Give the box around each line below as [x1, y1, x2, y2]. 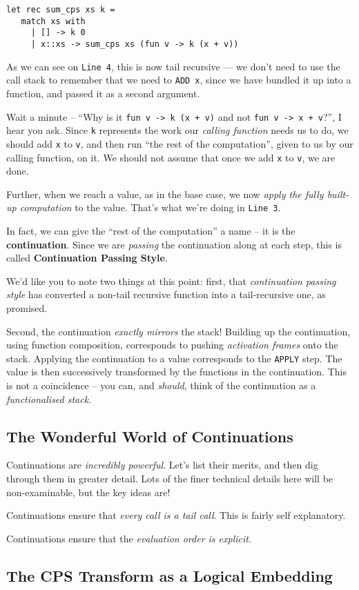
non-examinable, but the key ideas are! [6, 484, 171, 499]
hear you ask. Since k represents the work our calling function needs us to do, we [6, 123, 349, 137]
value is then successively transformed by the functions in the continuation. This [6, 364, 347, 379]
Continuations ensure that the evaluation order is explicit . [6, 531, 251, 545]
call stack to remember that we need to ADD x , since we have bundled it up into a [6, 72, 351, 87]
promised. [6, 300, 48, 315]
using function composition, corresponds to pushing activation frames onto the [6, 337, 338, 352]
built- [327, 186, 349, 201]
